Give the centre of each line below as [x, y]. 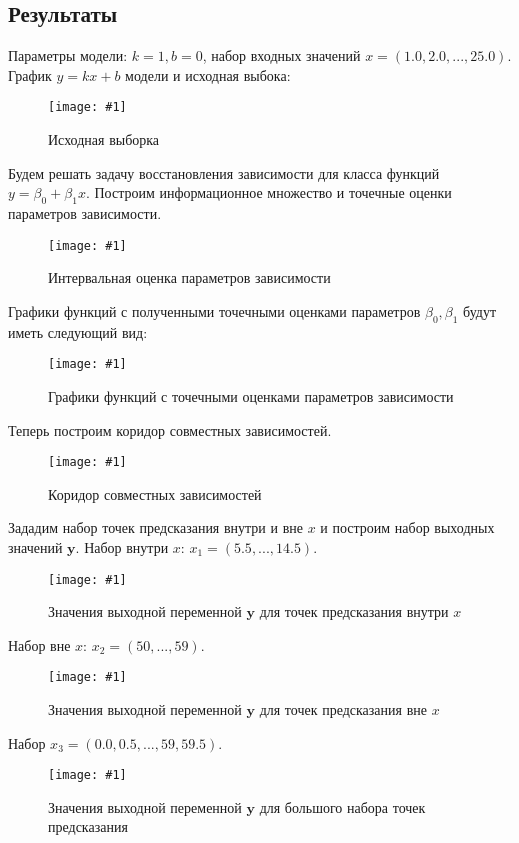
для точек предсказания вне [343, 709]
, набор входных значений [281, 55]
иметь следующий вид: [78, 331]
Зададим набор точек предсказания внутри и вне [155, 527]
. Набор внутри [122, 546]
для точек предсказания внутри [354, 611]
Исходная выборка [104, 139]
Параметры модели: [68, 55]
